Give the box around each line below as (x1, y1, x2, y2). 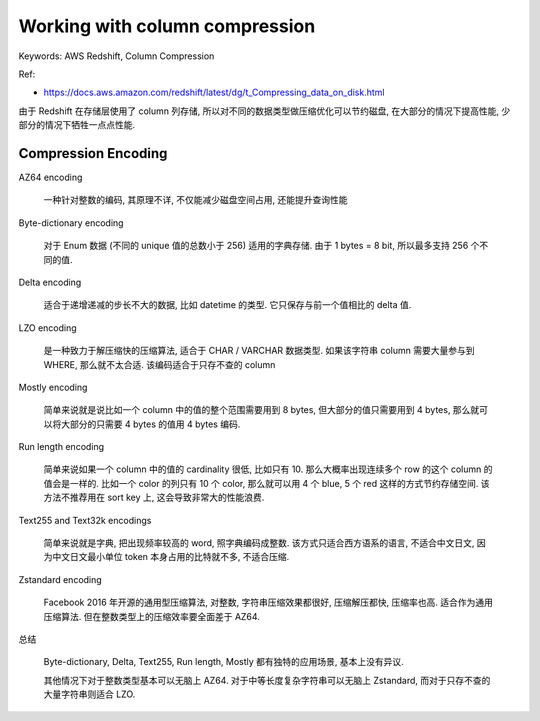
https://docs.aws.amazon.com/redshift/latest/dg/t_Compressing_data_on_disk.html (43, 86, 385, 99)
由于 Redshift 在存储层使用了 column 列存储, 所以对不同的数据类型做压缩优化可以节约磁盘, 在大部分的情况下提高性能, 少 (18, 105, 511, 117)
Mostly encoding (18, 381, 88, 393)
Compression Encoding (18, 145, 168, 162)
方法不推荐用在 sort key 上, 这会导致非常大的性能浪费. (43, 491, 265, 504)
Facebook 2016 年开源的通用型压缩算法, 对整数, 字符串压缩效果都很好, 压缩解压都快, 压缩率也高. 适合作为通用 (43, 596, 494, 609)
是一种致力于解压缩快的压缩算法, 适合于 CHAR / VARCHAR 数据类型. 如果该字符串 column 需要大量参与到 (43, 345, 475, 357)
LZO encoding (18, 321, 77, 334)
